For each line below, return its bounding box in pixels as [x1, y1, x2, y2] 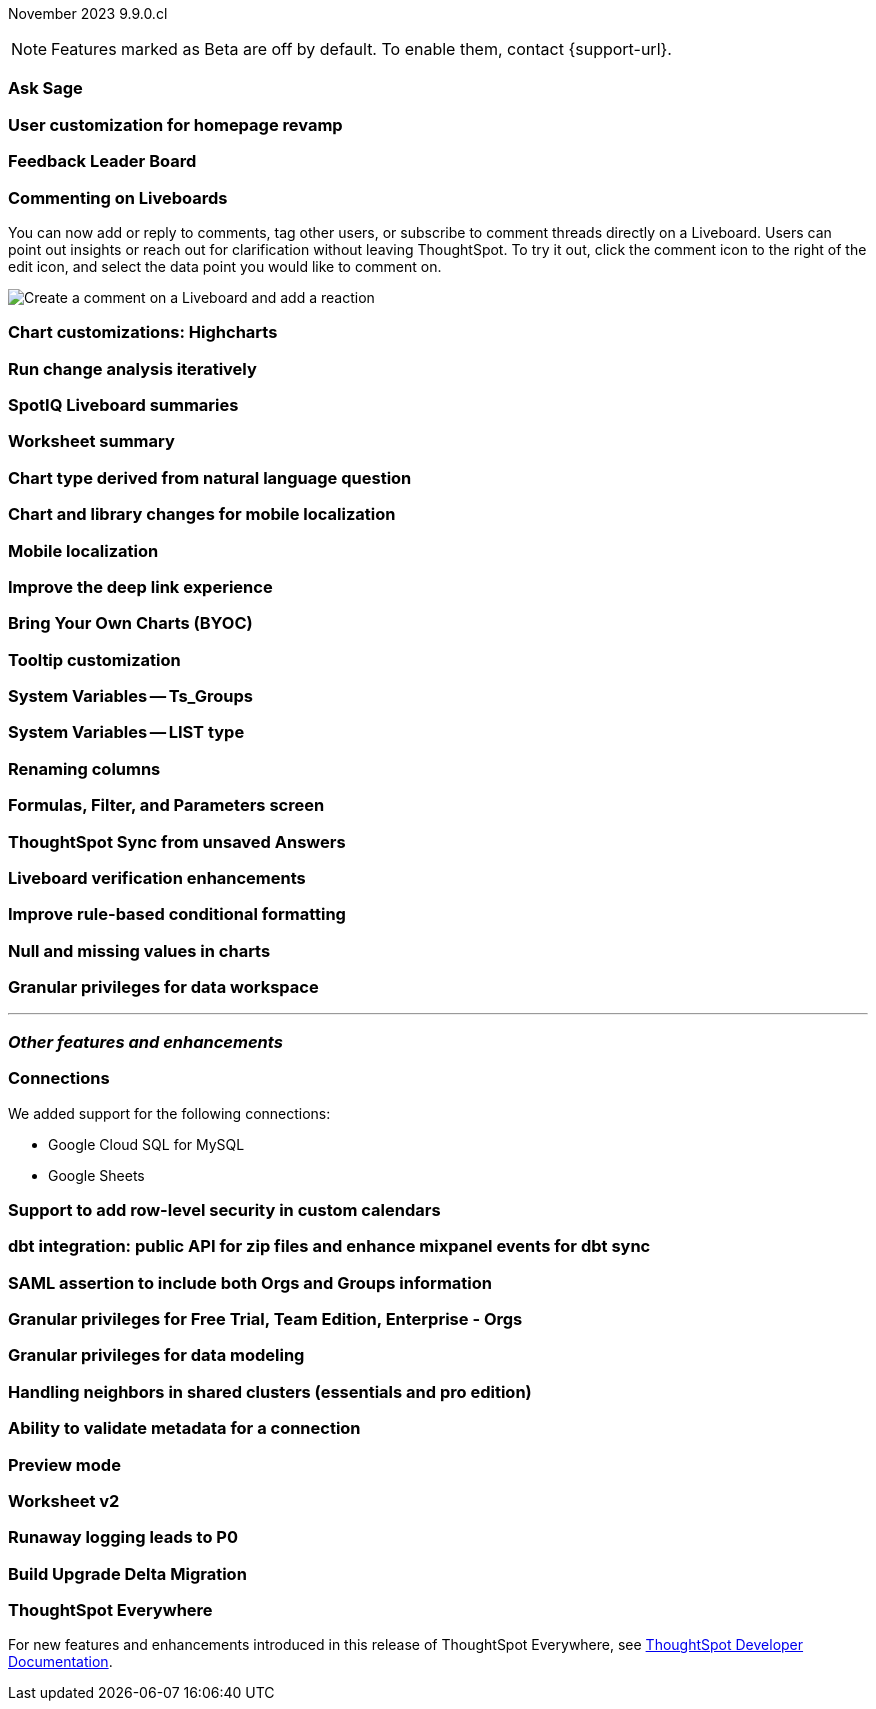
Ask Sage [8, 78, 83, 99]
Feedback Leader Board [8, 151, 197, 172]
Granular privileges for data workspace [8, 977, 319, 997]
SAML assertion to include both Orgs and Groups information [8, 1272, 492, 1293]
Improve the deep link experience [8, 576, 273, 597]
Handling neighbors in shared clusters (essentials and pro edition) [8, 1381, 532, 1402]
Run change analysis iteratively [8, 358, 257, 379]
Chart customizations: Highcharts [8, 322, 278, 343]
